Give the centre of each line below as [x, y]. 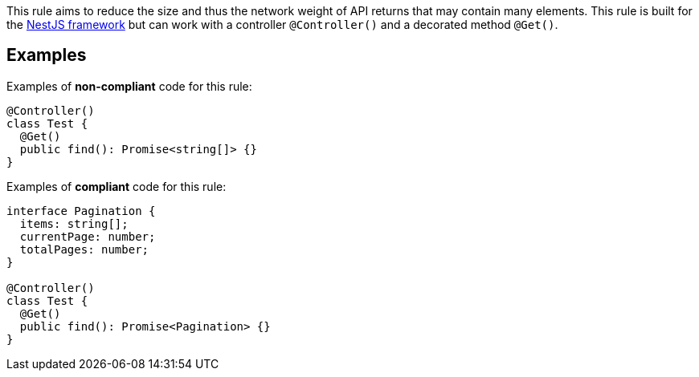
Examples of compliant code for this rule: [117, 186]
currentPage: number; [88, 236]
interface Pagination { [81, 211]
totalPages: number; [84, 249]
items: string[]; [74, 223]
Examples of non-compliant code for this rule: [129, 86]
